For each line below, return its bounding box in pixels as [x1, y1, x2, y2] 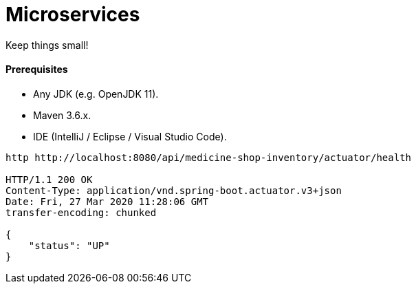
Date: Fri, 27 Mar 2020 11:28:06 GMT [6, 195, 209, 207]
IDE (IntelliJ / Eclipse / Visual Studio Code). [33, 130, 227, 142]
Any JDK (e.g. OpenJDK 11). [33, 87, 159, 100]
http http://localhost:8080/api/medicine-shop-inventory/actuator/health [6, 151, 412, 163]
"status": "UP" [28, 239, 110, 251]
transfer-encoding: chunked [6, 206, 157, 218]
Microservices [6, 3, 140, 26]
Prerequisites [6, 63, 68, 76]
